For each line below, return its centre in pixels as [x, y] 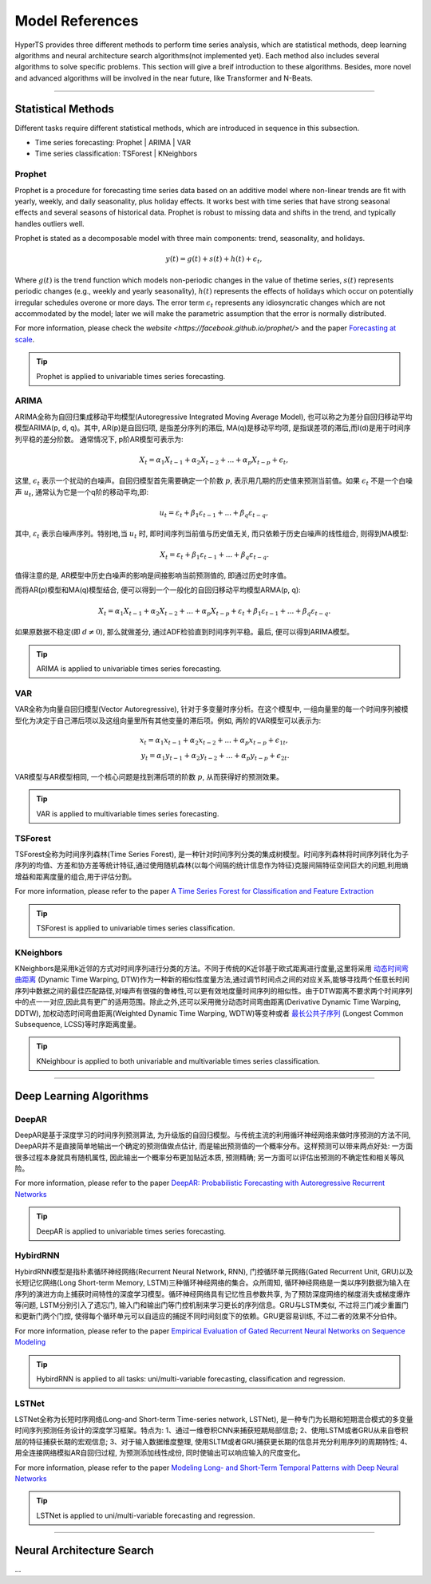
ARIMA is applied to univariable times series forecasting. [129, 669]
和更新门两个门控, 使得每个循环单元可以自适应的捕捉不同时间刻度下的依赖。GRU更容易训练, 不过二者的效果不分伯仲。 [208, 1316]
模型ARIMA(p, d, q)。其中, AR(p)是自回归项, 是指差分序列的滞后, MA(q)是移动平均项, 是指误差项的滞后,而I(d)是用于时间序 [213, 428]
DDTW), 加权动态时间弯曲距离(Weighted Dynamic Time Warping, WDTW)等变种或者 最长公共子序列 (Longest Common [209, 1013]
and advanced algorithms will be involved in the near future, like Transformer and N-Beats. [164, 78]
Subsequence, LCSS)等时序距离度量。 [78, 1024]
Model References [77, 21]
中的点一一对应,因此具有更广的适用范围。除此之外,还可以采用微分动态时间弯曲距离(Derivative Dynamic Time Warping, [208, 1002]
